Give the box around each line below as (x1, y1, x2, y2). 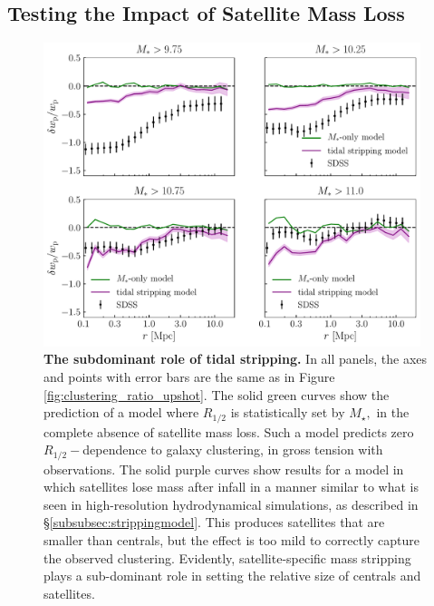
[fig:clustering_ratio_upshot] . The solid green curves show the (43, 385, 390, 404)
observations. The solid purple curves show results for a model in (43, 459, 404, 478)
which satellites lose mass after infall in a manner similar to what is (43, 477, 420, 496)
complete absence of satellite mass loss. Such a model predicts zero (43, 422, 414, 441)
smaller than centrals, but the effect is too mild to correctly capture (43, 530, 420, 549)
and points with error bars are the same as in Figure (43, 367, 335, 386)
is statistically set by (230, 403, 345, 422)
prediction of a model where (43, 403, 199, 422)
